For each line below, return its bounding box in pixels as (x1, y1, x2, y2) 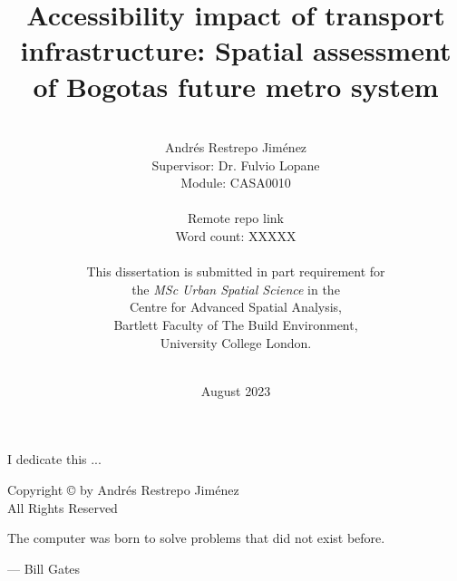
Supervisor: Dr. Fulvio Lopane (151, 155, 320, 174)
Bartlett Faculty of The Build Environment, (113, 315, 358, 334)
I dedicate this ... (7, 450, 102, 469)
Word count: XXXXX (175, 227, 297, 246)
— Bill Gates (7, 558, 81, 577)
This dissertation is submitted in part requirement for (86, 262, 385, 281)
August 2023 (200, 381, 271, 400)
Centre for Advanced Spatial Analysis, (130, 297, 342, 316)
